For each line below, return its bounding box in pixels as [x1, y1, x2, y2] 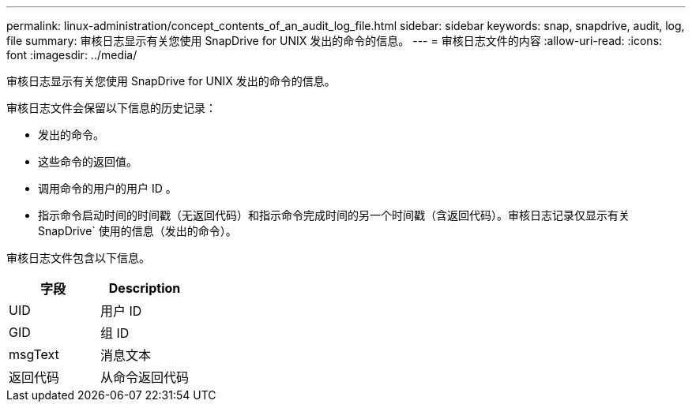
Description [108, 280, 181, 296]
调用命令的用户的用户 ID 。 [38, 182, 177, 195]
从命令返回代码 [100, 369, 190, 385]
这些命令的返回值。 [38, 155, 137, 168]
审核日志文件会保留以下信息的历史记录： [6, 101, 216, 114]
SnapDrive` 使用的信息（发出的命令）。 [38, 224, 237, 238]
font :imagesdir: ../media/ [6, 48, 137, 62]
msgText [9, 346, 59, 362]
